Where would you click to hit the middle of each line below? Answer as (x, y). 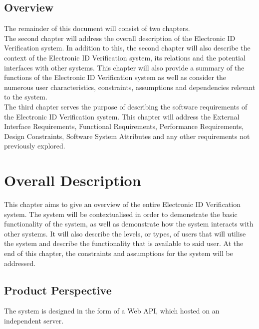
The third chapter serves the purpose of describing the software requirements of (126, 106)
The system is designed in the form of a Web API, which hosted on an (112, 311)
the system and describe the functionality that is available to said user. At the (124, 243)
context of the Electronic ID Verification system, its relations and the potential (125, 57)
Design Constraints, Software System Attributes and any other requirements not (127, 136)
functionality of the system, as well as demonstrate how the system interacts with (129, 224)
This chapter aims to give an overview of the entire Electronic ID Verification (122, 204)
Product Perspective (58, 290)
